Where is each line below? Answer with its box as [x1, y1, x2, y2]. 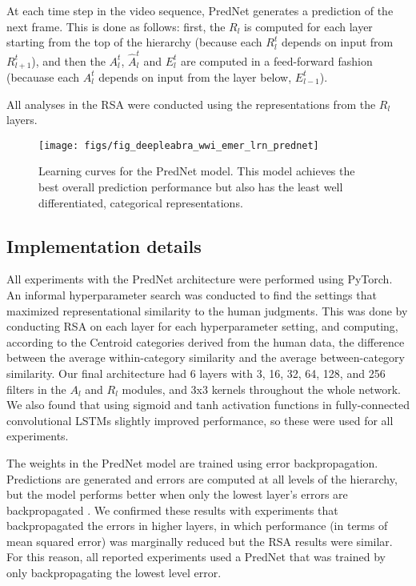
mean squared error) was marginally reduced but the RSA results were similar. [6, 532, 393, 549]
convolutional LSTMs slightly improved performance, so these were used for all [6, 411, 394, 428]
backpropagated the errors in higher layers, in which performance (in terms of [6, 517, 388, 534]
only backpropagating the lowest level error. [6, 564, 222, 581]
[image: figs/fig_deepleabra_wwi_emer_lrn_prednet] [38, 139, 319, 151]
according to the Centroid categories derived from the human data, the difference [6, 333, 405, 350]
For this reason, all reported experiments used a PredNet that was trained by [6, 548, 386, 565]
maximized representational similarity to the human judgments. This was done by [6, 302, 408, 319]
